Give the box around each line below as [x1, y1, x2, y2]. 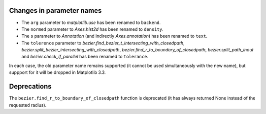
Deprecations [9, 82, 52, 91]
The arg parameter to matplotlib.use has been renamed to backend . [21, 20, 161, 25]
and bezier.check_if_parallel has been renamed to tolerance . [21, 54, 149, 60]
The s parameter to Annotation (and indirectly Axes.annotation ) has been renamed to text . [21, 33, 208, 39]
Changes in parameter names [9, 6, 102, 15]
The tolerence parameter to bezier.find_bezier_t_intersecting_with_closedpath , [21, 40, 185, 46]
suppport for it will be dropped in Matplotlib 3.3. [9, 69, 106, 75]
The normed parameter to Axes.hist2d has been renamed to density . [21, 26, 164, 32]
